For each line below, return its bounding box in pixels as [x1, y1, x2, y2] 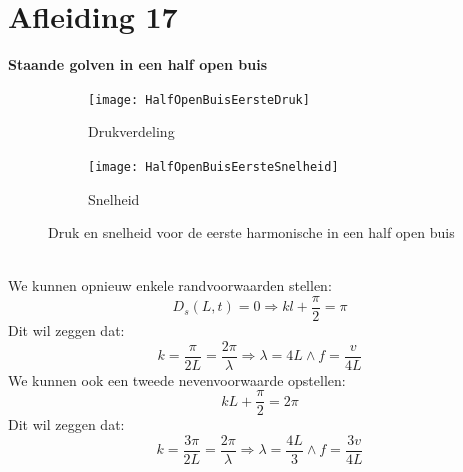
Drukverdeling [88, 121, 175, 142]
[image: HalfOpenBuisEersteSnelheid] [88, 159, 339, 174]
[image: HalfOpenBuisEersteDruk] [88, 92, 310, 107]
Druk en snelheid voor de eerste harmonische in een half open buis [48, 222, 455, 243]
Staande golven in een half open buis [8, 54, 267, 75]
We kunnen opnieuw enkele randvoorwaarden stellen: [8, 275, 332, 296]
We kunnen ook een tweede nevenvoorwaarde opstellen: [8, 369, 346, 390]
